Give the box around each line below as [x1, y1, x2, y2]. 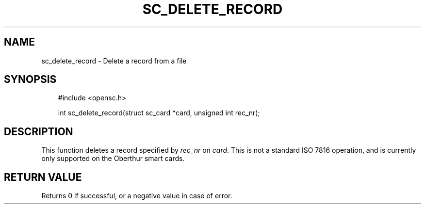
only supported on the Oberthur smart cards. [41, 154, 185, 163]
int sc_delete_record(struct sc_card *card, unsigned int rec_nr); [58, 109, 260, 117]
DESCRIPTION [4, 125, 73, 138]
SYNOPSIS [4, 73, 57, 86]
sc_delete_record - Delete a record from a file [41, 56, 187, 65]
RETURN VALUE [4, 171, 82, 183]
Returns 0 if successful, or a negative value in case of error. [41, 192, 232, 200]
